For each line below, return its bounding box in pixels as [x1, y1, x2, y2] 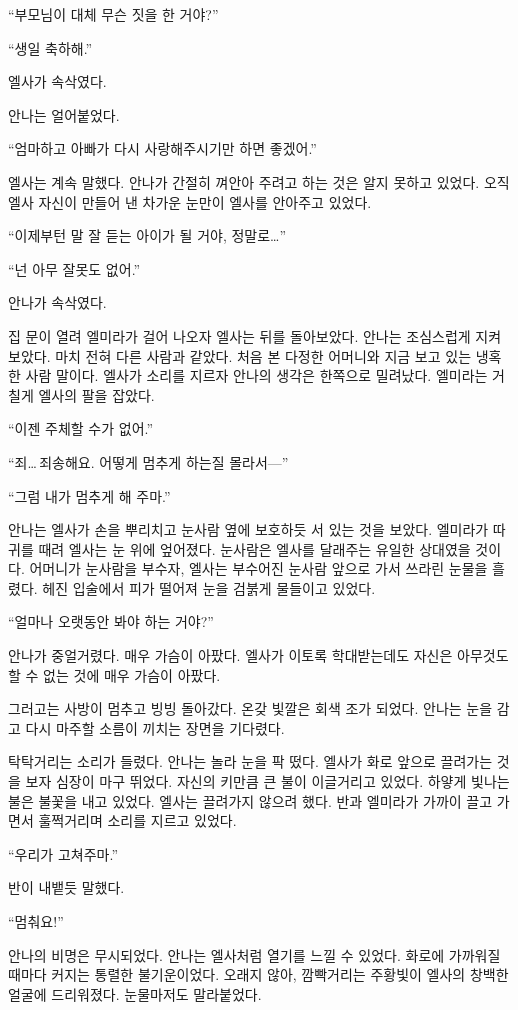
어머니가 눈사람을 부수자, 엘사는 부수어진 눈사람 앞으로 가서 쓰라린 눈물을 [29, 558, 488, 579]
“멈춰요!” [8, 911, 64, 931]
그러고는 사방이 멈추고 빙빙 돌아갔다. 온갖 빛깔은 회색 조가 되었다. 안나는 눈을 [8, 698, 493, 719]
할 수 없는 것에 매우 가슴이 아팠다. [8, 664, 221, 685]
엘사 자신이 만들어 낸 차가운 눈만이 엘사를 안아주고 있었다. [8, 191, 372, 212]
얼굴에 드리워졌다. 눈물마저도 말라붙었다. [8, 983, 262, 1004]
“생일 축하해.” [8, 37, 93, 58]
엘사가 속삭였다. [8, 71, 107, 92]
